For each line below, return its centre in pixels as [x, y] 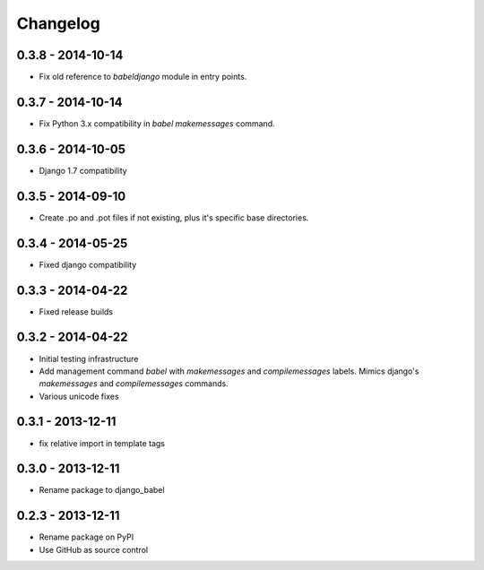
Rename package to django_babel [102, 490]
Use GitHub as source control [93, 549]
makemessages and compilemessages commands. [134, 384]
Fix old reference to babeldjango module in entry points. [143, 77]
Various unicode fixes [79, 396]
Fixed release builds [76, 311]
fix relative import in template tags [102, 443]
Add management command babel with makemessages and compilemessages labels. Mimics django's [229, 371]
